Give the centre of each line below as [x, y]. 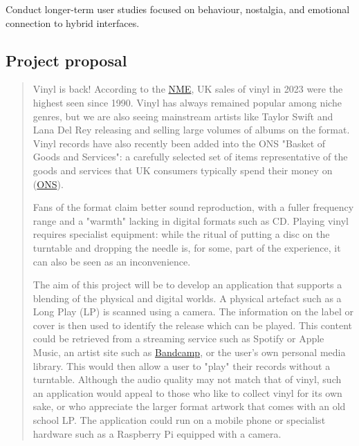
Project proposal [66, 60]
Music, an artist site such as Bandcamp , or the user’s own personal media [189, 352]
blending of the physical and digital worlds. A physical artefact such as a [187, 298]
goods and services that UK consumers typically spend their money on [183, 170]
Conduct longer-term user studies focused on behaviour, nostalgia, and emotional [178, 9]
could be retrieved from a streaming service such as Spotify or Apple [178, 338]
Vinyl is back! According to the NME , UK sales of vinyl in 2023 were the [188, 89]
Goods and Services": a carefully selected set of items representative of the [190, 157]
